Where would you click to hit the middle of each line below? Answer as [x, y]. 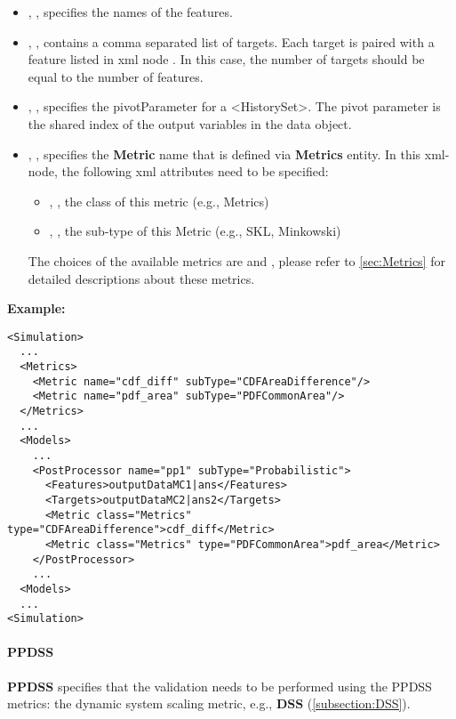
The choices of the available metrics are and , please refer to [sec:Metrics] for [236, 260]
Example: [36, 308]
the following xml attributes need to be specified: [195, 171]
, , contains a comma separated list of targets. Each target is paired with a [231, 41]
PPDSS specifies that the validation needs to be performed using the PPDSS [220, 686]
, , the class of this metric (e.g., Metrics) [159, 201]
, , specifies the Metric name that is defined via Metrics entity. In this [224, 153]
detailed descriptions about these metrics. [141, 278]
